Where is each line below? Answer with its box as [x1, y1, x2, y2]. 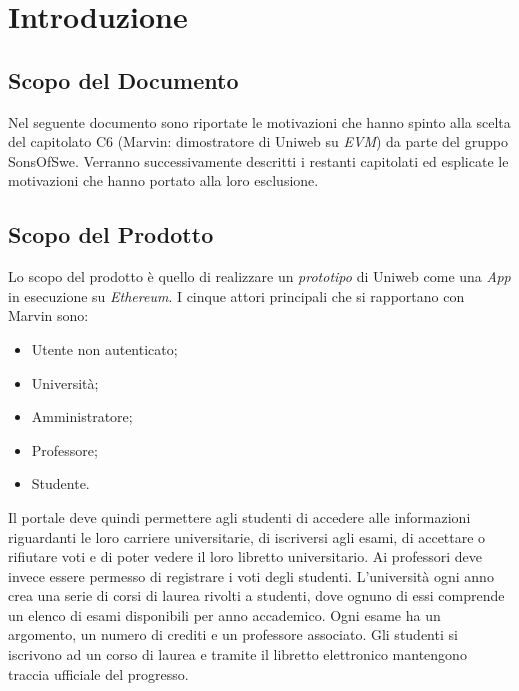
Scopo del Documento [8, 64, 239, 95]
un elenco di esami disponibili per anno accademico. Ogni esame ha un [8, 604, 441, 625]
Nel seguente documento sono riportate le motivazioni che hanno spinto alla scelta [8, 111, 511, 132]
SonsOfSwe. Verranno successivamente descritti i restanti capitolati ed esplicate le [8, 150, 509, 171]
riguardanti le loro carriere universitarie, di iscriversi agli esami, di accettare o [8, 526, 486, 547]
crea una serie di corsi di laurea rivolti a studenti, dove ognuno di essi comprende [8, 585, 505, 606]
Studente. [31, 473, 90, 494]
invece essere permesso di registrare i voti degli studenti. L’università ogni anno [8, 565, 494, 586]
